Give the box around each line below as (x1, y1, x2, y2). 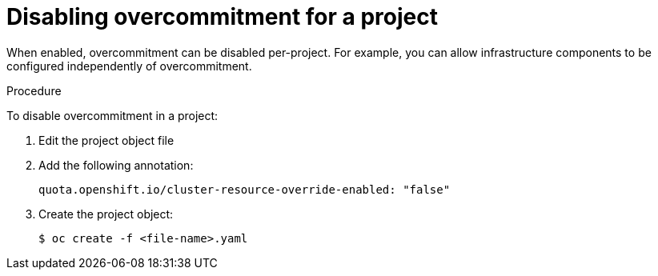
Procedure (6, 83, 62, 98)
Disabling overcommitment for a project (6, 3, 438, 30)
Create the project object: (38, 206, 174, 221)
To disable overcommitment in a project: (6, 108, 219, 122)
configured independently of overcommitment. (6, 58, 252, 73)
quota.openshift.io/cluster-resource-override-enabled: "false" (38, 182, 451, 196)
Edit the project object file (38, 133, 175, 147)
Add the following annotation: (38, 158, 194, 172)
